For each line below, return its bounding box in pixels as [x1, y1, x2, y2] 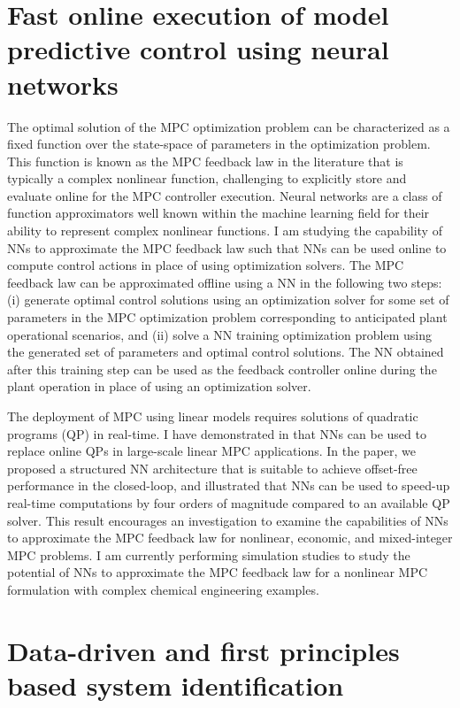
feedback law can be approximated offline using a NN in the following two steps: [7, 273, 442, 291]
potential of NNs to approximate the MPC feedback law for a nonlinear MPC [7, 563, 428, 581]
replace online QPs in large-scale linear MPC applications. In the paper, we [7, 442, 416, 460]
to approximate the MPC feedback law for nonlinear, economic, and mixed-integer [7, 528, 453, 547]
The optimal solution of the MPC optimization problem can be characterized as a [7, 117, 450, 135]
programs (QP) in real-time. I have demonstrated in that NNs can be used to [7, 424, 426, 442]
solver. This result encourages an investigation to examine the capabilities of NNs [7, 511, 448, 529]
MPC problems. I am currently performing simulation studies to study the [7, 545, 410, 564]
